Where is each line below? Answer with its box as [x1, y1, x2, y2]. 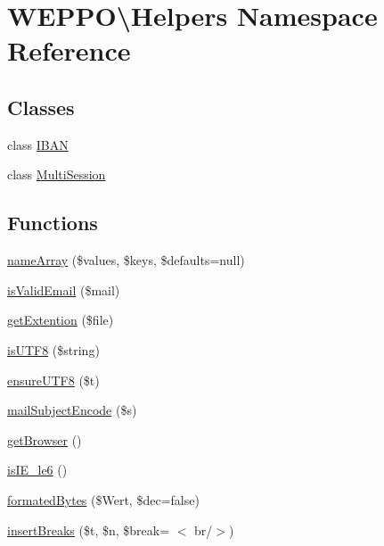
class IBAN [7, 135, 69, 153]
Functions [7, 209, 98, 236]
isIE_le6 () [7, 460, 68, 479]
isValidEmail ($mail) [7, 280, 120, 299]
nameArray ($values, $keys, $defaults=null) [7, 251, 245, 269]
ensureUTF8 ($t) [7, 370, 100, 389]
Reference [7, 32, 131, 69]
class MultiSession [7, 165, 106, 184]
